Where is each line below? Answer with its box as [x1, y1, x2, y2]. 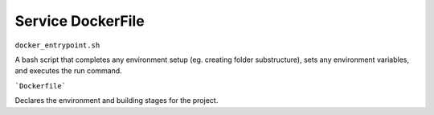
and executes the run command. [14, 66, 122, 76]
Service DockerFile [14, 12, 145, 30]
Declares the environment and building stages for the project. [14, 96, 219, 105]
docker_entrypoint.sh [14, 40, 100, 50]
